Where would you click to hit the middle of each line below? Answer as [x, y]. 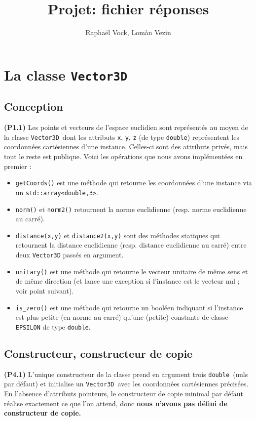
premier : [18, 166]
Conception [34, 106]
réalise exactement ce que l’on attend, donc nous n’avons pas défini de [116, 403]
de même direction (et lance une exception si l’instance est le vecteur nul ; [128, 281]
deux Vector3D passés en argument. [70, 255]
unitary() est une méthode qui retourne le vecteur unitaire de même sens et [132, 271]
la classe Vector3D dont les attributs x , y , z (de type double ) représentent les [122, 137]
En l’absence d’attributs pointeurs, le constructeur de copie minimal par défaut [124, 393]
